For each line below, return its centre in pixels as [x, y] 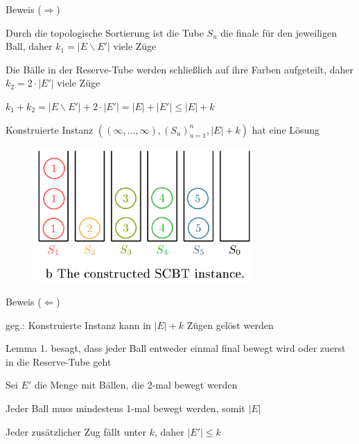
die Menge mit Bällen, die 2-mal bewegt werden [136, 385]
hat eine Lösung [286, 129]
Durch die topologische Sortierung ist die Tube [105, 32]
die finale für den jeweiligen [279, 32]
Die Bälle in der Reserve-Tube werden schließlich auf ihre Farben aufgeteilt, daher [180, 69]
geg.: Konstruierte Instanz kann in [78, 325]
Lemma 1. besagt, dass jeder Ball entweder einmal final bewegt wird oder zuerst [176, 348]
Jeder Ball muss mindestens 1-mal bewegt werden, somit [125, 408]
